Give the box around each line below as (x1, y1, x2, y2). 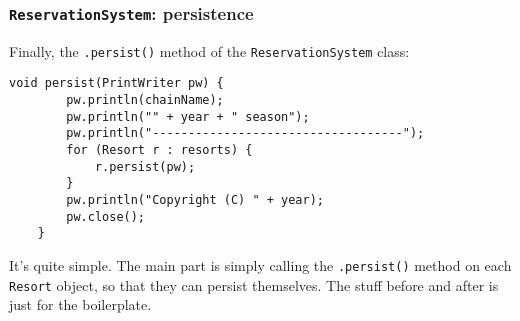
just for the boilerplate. (9, 294, 152, 315)
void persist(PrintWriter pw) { (9, 76, 224, 91)
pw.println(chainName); (66, 93, 224, 108)
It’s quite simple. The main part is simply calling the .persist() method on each (9, 255, 512, 275)
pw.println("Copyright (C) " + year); (66, 193, 324, 208)
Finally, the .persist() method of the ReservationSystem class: (9, 40, 410, 61)
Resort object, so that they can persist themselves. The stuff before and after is (9, 274, 499, 295)
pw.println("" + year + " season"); (66, 109, 310, 124)
